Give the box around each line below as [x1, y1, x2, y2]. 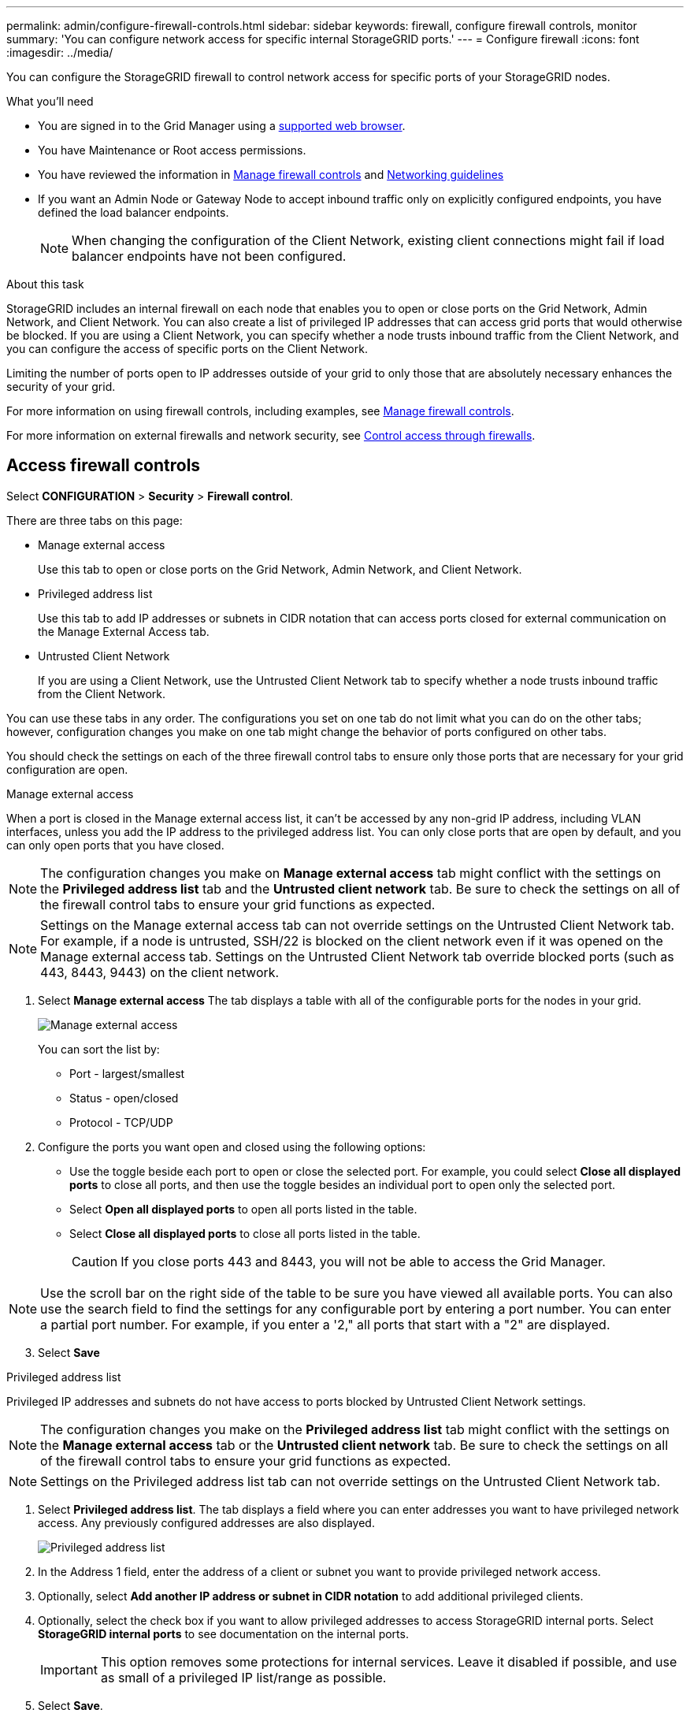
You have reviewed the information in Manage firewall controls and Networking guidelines [38, 168, 504, 181]
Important [40, 1661, 98, 1678]
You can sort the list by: [38, 1042, 160, 1056]
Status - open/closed [69, 1091, 179, 1105]
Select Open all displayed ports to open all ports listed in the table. [69, 1202, 417, 1216]
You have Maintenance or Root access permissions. [38, 143, 306, 157]
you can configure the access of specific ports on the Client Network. [6, 342, 368, 355]
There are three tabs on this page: [6, 513, 183, 527]
